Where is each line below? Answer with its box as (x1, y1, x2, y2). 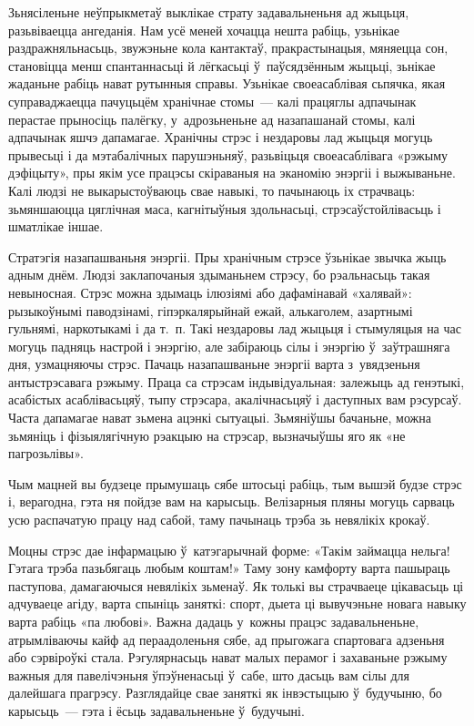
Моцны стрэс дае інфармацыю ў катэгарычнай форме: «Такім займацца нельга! (8, 540, 450, 559)
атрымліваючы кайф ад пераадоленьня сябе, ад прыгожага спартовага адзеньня (8, 629, 445, 649)
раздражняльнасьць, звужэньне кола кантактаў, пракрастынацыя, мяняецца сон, (8, 38, 449, 57)
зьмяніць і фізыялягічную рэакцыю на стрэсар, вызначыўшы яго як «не (8, 425, 406, 445)
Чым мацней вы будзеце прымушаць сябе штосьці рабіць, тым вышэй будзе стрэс (8, 474, 462, 493)
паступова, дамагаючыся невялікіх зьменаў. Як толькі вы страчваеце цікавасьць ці (8, 576, 464, 595)
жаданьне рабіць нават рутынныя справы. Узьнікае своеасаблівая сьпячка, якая (8, 74, 446, 93)
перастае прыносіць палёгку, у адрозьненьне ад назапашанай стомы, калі (8, 109, 416, 128)
